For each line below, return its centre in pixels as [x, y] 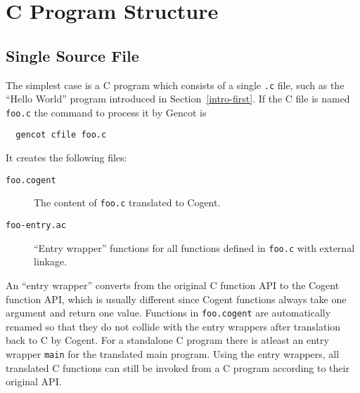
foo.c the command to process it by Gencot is [106, 112]
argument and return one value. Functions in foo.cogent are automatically [168, 313]
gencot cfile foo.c [61, 135]
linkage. [51, 261]
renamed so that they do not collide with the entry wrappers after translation [173, 326]
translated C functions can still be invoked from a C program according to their [178, 367]
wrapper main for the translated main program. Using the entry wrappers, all [173, 353]
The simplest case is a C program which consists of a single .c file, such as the [175, 85]
